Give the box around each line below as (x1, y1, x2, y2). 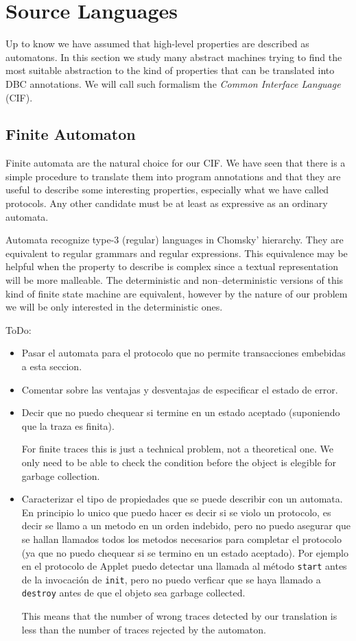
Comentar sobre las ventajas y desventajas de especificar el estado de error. (21, 382, 338, 396)
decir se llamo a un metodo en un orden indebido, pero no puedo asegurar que (21, 518, 351, 533)
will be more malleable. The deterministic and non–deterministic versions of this (5, 273, 344, 287)
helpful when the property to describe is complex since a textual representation (5, 259, 339, 274)
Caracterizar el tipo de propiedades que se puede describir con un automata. (21, 492, 343, 506)
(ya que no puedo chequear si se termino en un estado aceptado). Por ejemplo (21, 545, 348, 559)
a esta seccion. (21, 359, 82, 374)
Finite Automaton (5, 123, 136, 145)
